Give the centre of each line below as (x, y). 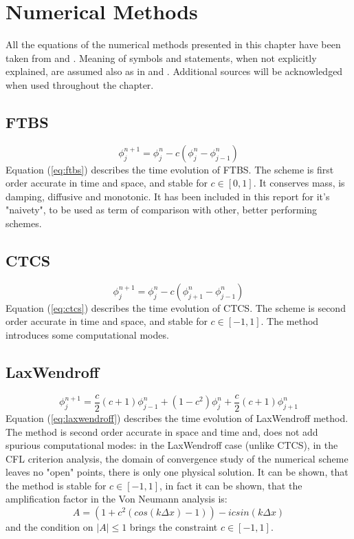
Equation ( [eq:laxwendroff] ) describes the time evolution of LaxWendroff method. (177, 418)
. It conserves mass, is (299, 183)
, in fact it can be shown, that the (231, 485)
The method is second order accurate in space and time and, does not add (162, 431)
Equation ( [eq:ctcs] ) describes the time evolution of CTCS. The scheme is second (176, 307)
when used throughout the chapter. (80, 84)
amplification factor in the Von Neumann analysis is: (117, 499)
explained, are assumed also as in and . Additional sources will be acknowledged (174, 71)
